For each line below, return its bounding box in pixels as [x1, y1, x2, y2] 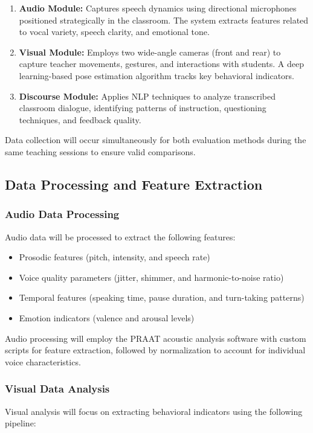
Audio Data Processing [5, 207, 120, 222]
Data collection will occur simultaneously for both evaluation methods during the [5, 133, 306, 146]
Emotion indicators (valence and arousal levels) [19, 311, 195, 324]
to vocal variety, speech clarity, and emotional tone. [19, 25, 210, 38]
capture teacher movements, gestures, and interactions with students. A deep [19, 57, 304, 70]
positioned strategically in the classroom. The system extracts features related [19, 13, 309, 26]
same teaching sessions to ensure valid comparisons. [5, 145, 196, 158]
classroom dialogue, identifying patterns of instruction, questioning [19, 101, 266, 114]
